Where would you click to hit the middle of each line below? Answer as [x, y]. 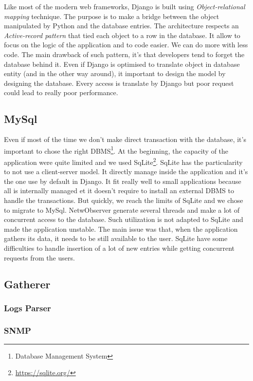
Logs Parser [27, 308]
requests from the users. [39, 257]
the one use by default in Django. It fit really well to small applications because [123, 181]
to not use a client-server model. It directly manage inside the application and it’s [126, 171]
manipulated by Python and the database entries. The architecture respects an [121, 26]
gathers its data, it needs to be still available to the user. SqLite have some [116, 238]
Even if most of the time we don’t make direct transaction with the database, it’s [125, 139]
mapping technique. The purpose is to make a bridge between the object [112, 16]
